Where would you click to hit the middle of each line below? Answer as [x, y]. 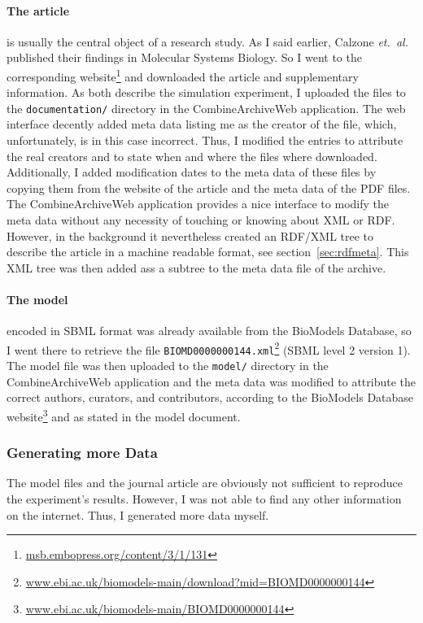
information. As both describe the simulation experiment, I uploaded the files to [206, 92]
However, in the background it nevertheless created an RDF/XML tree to [190, 235]
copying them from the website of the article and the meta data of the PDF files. [209, 187]
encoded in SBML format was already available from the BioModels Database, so [209, 331]
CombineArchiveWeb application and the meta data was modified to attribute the [211, 381]
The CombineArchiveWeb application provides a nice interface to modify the [198, 204]
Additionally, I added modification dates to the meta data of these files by [192, 172]
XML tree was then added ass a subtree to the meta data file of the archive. [196, 267]
